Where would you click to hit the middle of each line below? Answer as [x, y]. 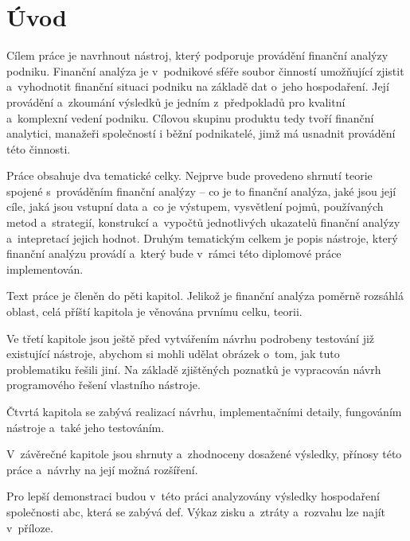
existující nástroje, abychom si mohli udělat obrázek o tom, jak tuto [173, 354]
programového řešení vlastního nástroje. [103, 385]
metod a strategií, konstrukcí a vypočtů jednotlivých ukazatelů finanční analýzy [203, 222]
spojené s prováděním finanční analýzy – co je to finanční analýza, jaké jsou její [201, 191]
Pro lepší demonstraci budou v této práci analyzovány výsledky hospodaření [193, 496]
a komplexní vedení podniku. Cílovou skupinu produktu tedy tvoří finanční [190, 117]
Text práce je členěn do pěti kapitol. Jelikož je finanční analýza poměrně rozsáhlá [205, 296]
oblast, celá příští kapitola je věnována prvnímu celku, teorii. [154, 311]
